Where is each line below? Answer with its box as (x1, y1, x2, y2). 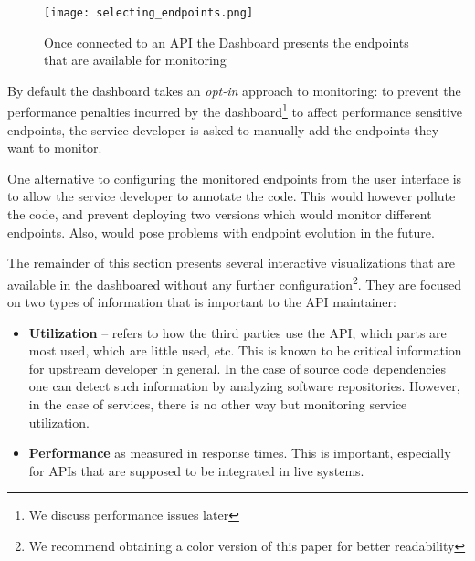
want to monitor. (7, 138, 102, 157)
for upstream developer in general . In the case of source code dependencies (28, 358, 447, 377)
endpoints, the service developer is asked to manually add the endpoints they (7, 120, 439, 139)
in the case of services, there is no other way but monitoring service (28, 395, 407, 414)
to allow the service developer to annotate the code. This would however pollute (7, 186, 456, 206)
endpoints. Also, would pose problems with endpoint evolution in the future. (7, 222, 435, 241)
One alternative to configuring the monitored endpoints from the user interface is (7, 168, 462, 187)
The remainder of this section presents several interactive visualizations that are (7, 253, 455, 272)
